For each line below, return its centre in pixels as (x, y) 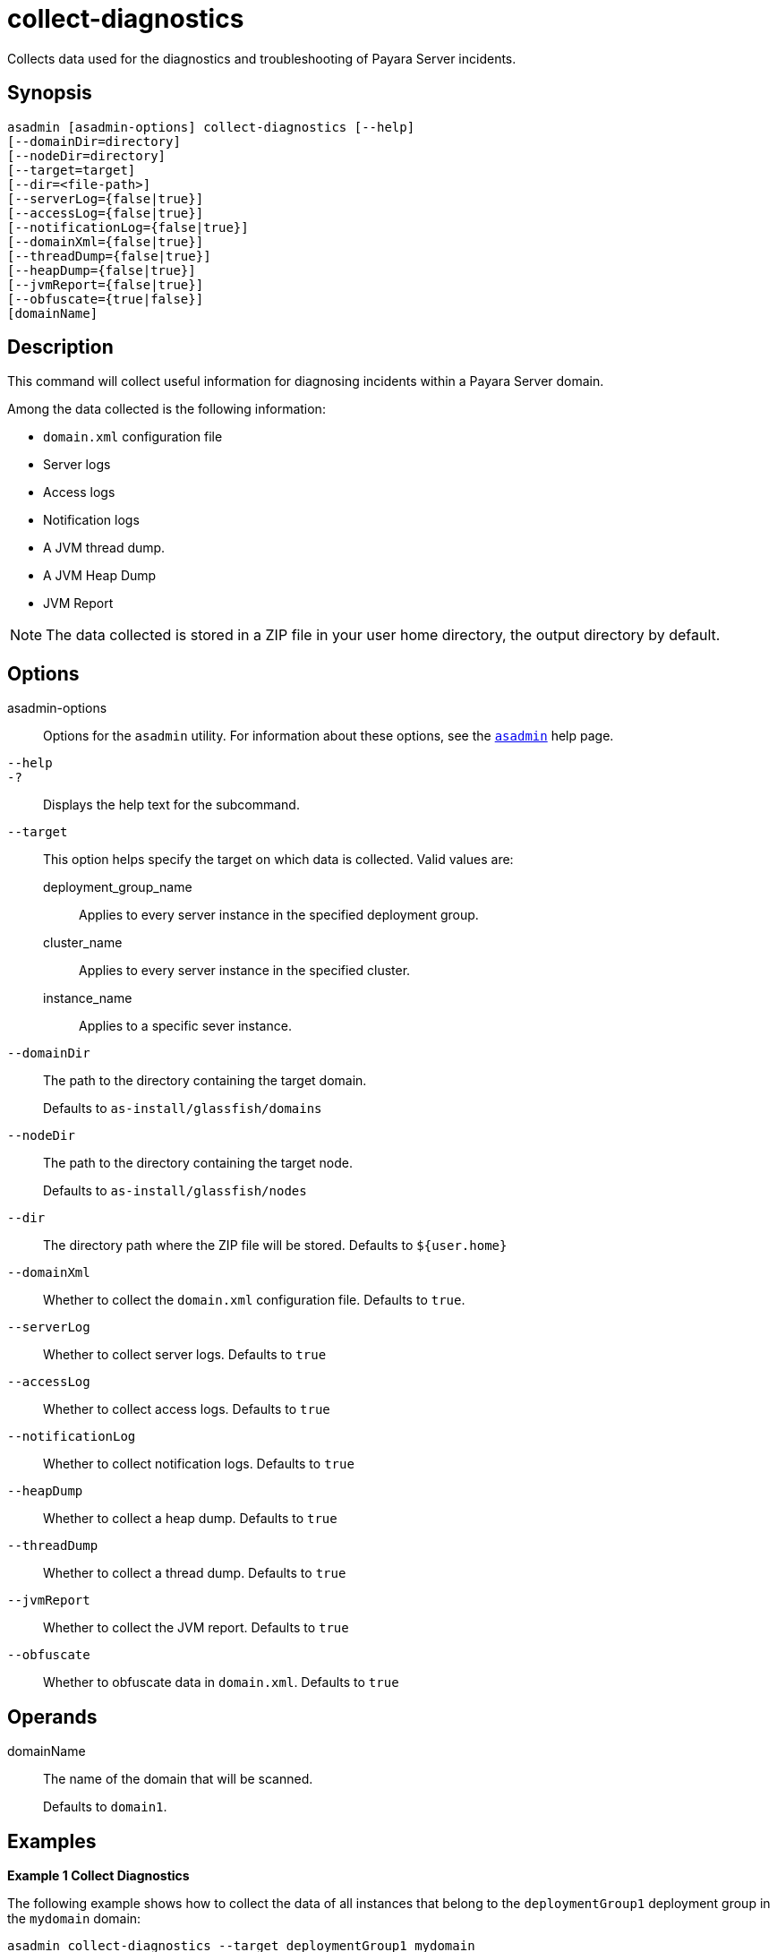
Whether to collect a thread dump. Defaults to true (195, 1573)
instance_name (88, 998)
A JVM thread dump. (104, 548)
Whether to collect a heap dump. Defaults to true (190, 1519)
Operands (52, 1717)
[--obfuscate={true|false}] (106, 299)
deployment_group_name (118, 887)
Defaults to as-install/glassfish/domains (183, 1109)
